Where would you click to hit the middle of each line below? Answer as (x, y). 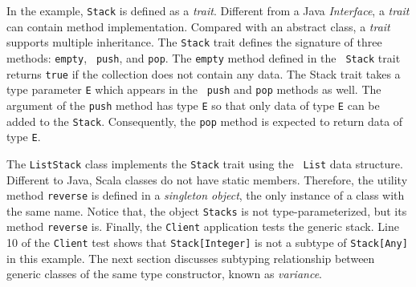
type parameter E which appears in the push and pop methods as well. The (194, 89)
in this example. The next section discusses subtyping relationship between (191, 258)
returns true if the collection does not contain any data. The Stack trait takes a (204, 73)
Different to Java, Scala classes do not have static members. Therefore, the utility (207, 179)
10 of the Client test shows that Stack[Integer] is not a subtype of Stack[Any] (207, 243)
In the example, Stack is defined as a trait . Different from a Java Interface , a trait (208, 10)
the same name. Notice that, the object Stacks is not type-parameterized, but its (207, 210)
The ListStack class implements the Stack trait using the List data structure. (205, 163)
